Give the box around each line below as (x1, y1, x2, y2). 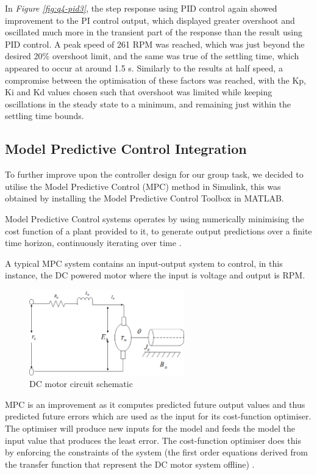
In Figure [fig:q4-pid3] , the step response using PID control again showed (5, 2, 277, 14)
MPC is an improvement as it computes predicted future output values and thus (5, 397, 305, 410)
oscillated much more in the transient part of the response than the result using (5, 26, 302, 38)
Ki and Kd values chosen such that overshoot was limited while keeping (5, 85, 272, 98)
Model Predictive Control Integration (5, 139, 247, 158)
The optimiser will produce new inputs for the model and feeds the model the (5, 422, 295, 435)
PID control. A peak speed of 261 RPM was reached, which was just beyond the (5, 37, 305, 50)
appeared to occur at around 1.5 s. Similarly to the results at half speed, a (5, 61, 283, 74)
